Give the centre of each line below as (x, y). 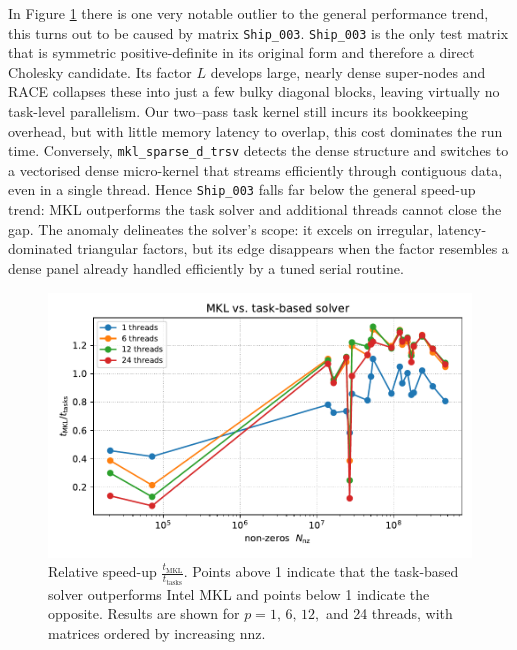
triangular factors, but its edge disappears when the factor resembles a (293, 248)
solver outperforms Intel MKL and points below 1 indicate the (239, 593)
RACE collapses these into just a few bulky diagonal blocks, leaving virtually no (254, 91)
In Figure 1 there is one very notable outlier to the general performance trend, (248, 13)
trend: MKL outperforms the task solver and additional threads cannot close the (255, 209)
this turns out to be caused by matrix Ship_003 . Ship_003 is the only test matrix (258, 32)
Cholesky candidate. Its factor (100, 71)
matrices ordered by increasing (141, 632)
